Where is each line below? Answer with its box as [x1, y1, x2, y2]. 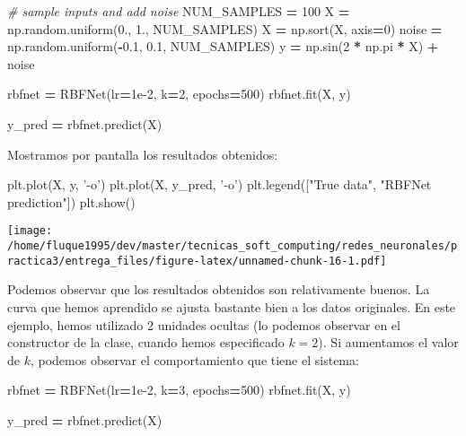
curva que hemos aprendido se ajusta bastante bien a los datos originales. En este [7, 297, 456, 316]
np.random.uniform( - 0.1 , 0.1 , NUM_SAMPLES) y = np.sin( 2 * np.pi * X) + [7, 37, 439, 56]
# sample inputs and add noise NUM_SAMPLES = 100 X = [7, 2, 350, 20]
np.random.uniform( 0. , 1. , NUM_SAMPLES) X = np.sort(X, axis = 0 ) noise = [7, 19, 443, 38]
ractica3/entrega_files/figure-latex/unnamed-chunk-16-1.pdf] [7, 254, 387, 267]
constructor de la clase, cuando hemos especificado [7, 333, 285, 352]
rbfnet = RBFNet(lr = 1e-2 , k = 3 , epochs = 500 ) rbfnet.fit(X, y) [7, 380, 351, 399]
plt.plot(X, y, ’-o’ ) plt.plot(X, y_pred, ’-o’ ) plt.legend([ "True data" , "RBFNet [7, 175, 432, 194]
